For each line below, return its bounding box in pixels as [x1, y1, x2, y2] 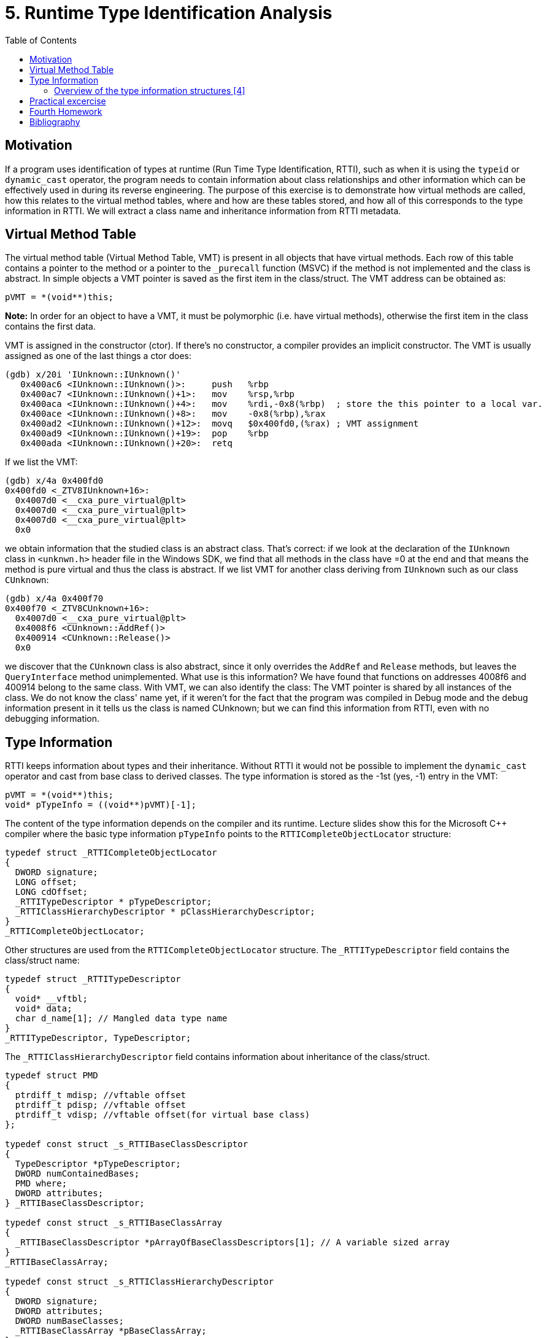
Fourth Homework [29, 106, 102, 117]
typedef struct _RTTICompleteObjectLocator [5, 848, 217, 858]
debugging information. [5, 713, 100, 724]
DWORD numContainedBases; [15, 1169, 140, 1179]
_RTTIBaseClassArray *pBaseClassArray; [15, 1326, 207, 1336]
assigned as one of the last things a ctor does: [5, 350, 191, 362]
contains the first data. [5, 321, 96, 332]
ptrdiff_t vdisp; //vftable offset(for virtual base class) [15, 1110, 310, 1120]
